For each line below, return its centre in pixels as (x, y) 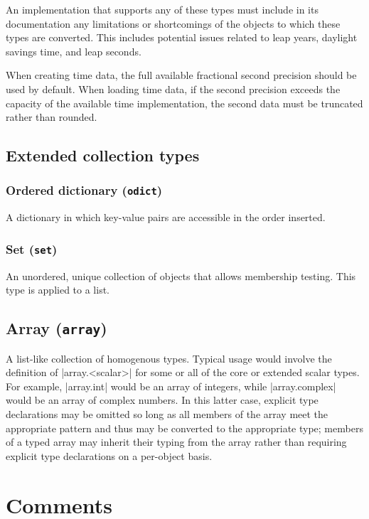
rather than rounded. (52, 117)
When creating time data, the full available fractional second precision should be (181, 75)
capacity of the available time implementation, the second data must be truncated (184, 103)
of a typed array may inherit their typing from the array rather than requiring (176, 442)
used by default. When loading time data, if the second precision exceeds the (173, 89)
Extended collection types (103, 155)
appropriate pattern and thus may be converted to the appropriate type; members (184, 428)
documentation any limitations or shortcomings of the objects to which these (173, 23)
